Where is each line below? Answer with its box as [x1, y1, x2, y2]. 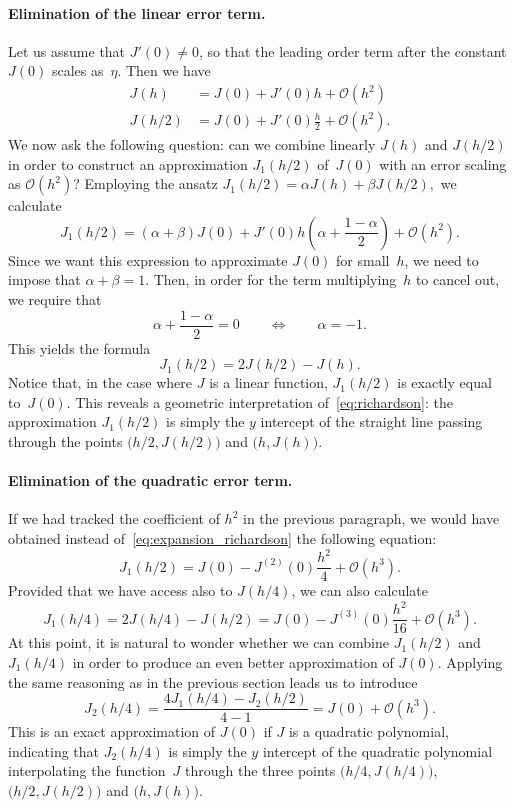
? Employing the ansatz [73, 173, 218, 194]
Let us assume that [8, 40, 126, 61]
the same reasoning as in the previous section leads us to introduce [8, 671, 418, 692]
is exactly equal [397, 372, 492, 393]
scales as [51, 60, 104, 81]
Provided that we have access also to [8, 580, 233, 601]
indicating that [8, 740, 100, 761]
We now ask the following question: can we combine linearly [8, 134, 376, 155]
